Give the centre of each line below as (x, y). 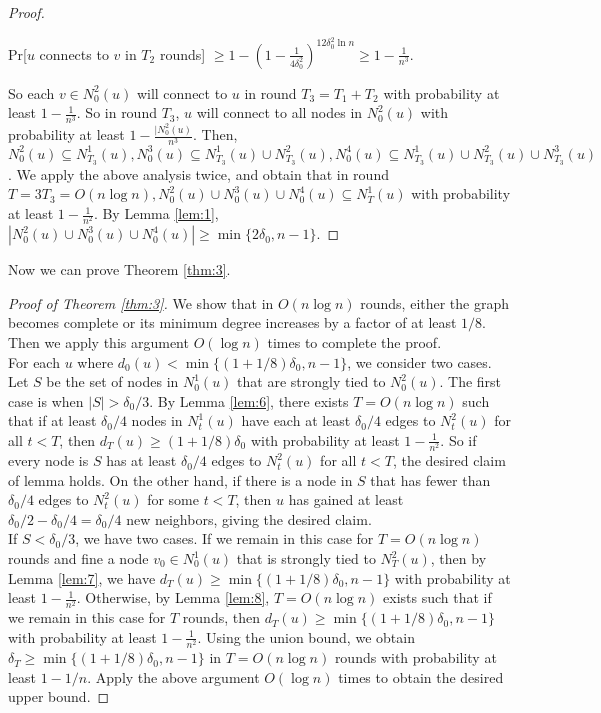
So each (31, 92)
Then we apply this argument (98, 341)
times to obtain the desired (421, 676)
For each (34, 361)
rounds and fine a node (78, 558)
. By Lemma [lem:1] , (156, 213)
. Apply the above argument (173, 676)
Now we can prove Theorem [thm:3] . (119, 269)
